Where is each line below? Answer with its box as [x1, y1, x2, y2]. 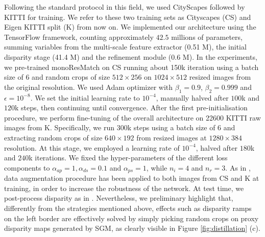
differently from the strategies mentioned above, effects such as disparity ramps [4, 202, 252, 213]
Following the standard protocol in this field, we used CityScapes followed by [4, 2, 245, 12]
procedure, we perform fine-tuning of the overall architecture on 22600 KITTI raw [4, 112, 261, 123]
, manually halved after [156, 92, 229, 103]
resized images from [189, 72, 251, 82]
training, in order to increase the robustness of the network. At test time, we [4, 182, 244, 193]
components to [4, 162, 50, 173]
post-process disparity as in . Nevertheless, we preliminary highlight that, [4, 193, 233, 203]
